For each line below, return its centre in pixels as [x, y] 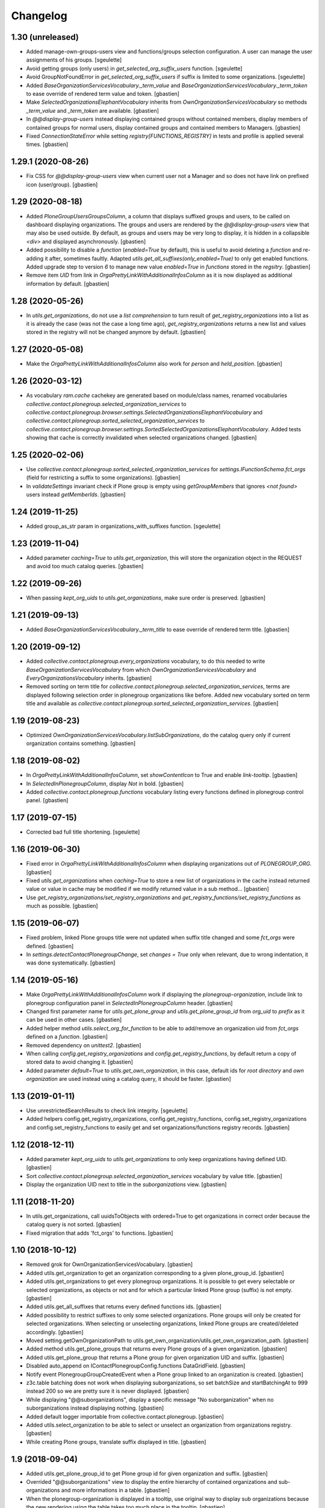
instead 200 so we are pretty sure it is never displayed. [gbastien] [108, 1391]
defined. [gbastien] [50, 946]
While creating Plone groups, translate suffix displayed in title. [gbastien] [116, 1442]
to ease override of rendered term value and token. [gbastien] [103, 94]
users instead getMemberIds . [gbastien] [76, 495]
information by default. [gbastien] [68, 284]
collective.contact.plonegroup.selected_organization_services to [106, 404]
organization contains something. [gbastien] [81, 743]
